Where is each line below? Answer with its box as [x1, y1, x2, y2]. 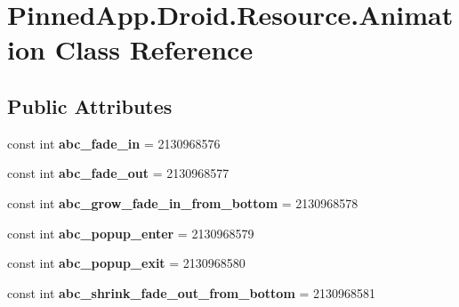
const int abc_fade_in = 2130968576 [7, 133, 221, 152]
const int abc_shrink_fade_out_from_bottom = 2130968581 [7, 283, 376, 302]
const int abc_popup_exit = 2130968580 [7, 254, 246, 272]
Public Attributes [7, 92, 173, 119]
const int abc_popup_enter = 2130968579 [7, 223, 254, 242]
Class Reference [54, 31, 254, 68]
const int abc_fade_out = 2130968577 [7, 164, 229, 182]
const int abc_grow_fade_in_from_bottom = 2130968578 [7, 193, 358, 212]
